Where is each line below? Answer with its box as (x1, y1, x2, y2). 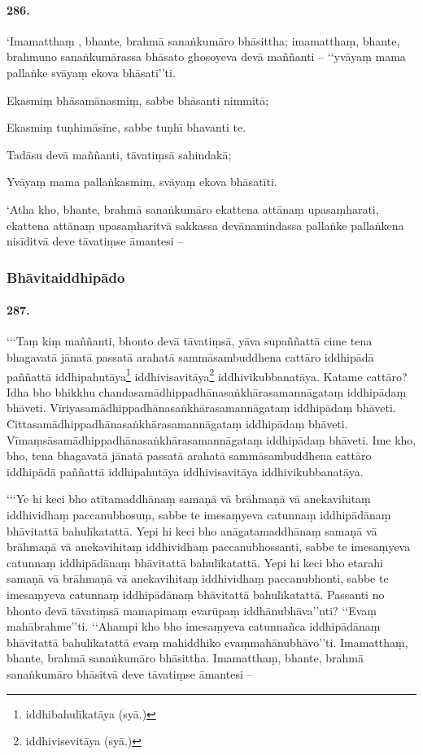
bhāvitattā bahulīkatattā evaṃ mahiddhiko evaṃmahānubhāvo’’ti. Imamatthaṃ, (7, 633, 408, 650)
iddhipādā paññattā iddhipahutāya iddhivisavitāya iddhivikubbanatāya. (7, 462, 364, 479)
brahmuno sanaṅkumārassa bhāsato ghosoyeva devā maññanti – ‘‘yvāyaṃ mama (7, 48, 406, 65)
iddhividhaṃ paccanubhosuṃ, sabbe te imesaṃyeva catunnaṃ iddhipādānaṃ (7, 506, 391, 523)
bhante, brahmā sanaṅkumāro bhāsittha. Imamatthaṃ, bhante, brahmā (7, 649, 364, 666)
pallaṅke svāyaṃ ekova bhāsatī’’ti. (7, 63, 176, 80)
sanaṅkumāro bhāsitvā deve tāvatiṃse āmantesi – (7, 665, 253, 682)
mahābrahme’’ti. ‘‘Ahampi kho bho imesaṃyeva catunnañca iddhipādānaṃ (7, 618, 381, 635)
